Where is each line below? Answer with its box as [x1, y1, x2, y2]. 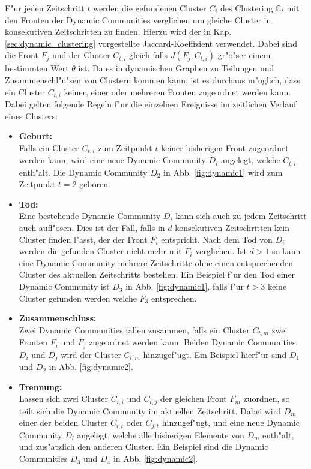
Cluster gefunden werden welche [19, 291, 137, 304]
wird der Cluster [61, 348, 121, 360]
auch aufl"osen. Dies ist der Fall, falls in [19, 221, 165, 234]
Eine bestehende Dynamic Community [19, 209, 161, 222]
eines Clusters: [5, 109, 58, 122]
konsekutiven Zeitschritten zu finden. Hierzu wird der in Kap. [5, 25, 232, 38]
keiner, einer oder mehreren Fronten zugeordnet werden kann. [64, 85, 291, 98]
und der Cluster [52, 49, 110, 61]
